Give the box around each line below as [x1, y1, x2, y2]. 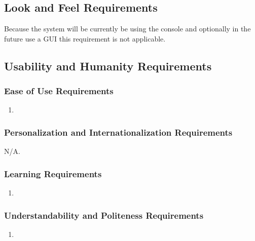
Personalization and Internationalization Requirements [4, 126, 233, 138]
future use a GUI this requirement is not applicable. [4, 33, 166, 44]
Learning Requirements [4, 167, 102, 180]
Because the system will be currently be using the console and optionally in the [4, 23, 251, 34]
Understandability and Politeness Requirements [4, 209, 204, 221]
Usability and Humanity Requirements [4, 58, 212, 73]
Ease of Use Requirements [4, 85, 114, 97]
